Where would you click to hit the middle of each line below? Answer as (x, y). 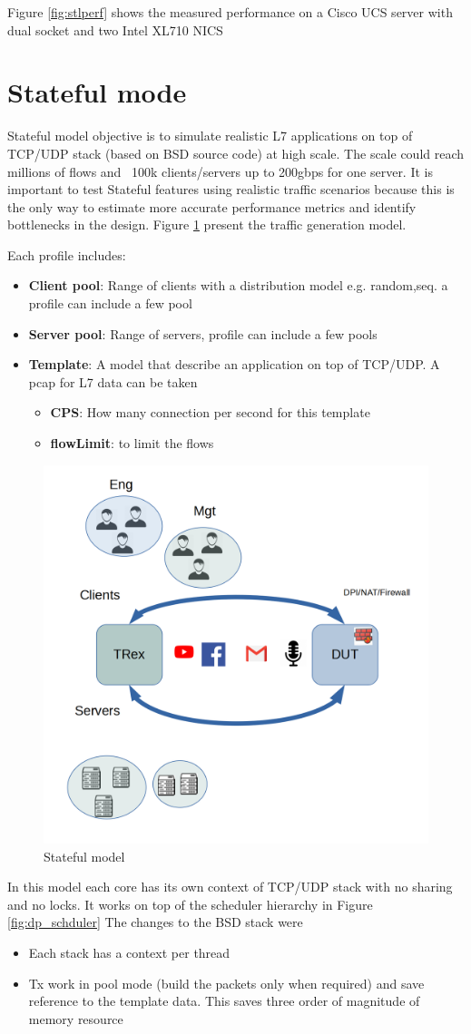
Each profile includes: (67, 254)
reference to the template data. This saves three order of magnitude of (224, 1001)
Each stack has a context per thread (129, 952)
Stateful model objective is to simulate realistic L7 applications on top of (210, 136)
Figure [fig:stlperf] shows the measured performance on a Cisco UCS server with (230, 12)
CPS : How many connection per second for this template (210, 412)
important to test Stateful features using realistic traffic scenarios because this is (231, 189)
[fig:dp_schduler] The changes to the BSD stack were (155, 922)
